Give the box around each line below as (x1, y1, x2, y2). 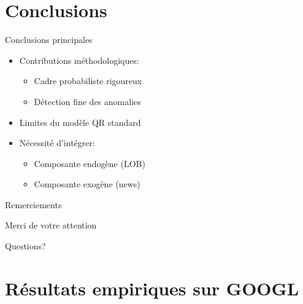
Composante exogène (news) (34, 177, 140, 190)
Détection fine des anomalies (34, 95, 141, 107)
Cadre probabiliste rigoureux (34, 74, 142, 87)
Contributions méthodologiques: (19, 53, 139, 66)
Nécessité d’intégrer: (19, 136, 95, 149)
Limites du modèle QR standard (19, 115, 141, 128)
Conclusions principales (5, 33, 93, 46)
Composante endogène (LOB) (34, 157, 145, 170)
